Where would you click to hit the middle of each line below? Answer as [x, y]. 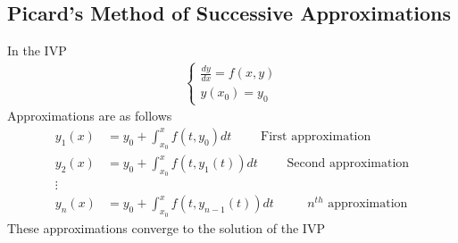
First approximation [316, 136]
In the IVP [37, 50]
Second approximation [348, 164]
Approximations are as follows [90, 116]
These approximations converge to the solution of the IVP [166, 227]
